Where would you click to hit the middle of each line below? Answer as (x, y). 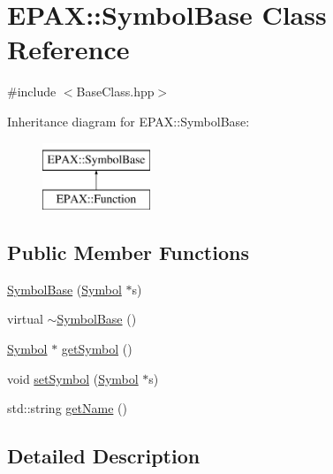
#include (32, 92)
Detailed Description (104, 456)
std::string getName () (67, 408)
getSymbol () (97, 349)
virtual (25, 319)
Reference (68, 49)
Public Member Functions (128, 252)
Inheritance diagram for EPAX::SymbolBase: (129, 121)
